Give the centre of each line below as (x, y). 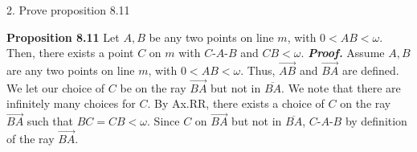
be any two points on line (211, 37)
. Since (164, 121)
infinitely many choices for (71, 103)
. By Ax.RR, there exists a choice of (236, 103)
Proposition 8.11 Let (63, 37)
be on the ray (153, 87)
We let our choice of (56, 87)
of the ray (31, 139)
